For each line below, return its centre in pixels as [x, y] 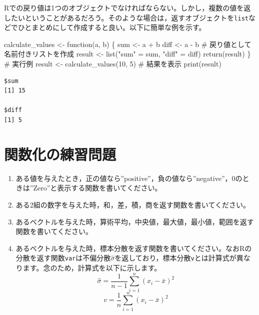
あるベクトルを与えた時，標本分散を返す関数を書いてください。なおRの [134, 248]
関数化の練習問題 [60, 154]
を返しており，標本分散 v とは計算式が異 [179, 258]
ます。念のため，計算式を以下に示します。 [92, 267]
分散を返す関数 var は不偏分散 [63, 258]
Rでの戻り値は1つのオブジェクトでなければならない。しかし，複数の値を [124, 7]
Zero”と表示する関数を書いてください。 [97, 188]
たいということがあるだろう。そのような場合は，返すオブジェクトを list [129, 17]
